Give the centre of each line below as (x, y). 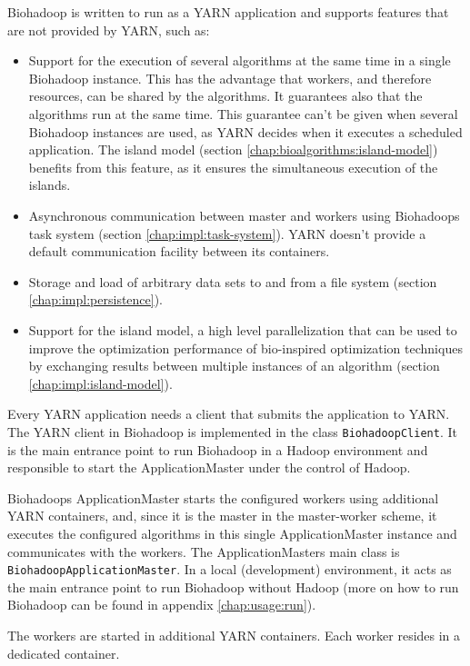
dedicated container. (64, 653)
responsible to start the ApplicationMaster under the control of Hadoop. (209, 467)
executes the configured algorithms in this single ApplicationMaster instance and (232, 533)
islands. (50, 185)
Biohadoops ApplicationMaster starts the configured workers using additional (223, 497)
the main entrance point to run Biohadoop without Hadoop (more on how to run (233, 586)
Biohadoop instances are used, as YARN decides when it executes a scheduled (245, 131)
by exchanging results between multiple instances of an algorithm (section (234, 366)
